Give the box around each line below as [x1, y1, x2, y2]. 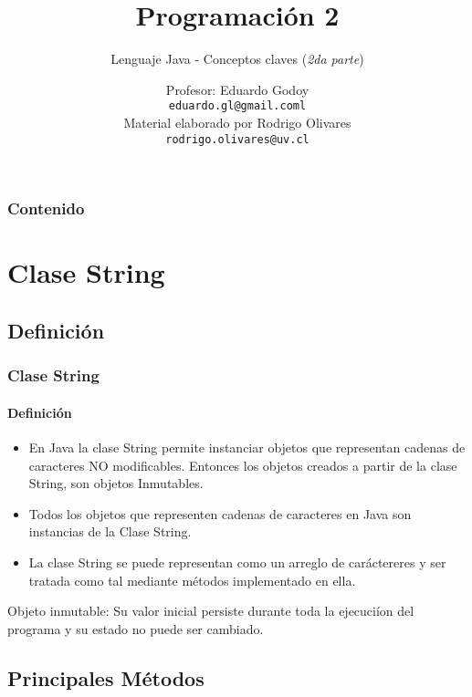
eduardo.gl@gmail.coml [168, 99, 307, 113]
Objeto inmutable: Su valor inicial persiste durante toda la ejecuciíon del [7, 601, 414, 620]
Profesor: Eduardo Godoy [165, 79, 309, 99]
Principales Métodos [7, 663, 205, 692]
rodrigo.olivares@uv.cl [165, 132, 309, 146]
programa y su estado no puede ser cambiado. [7, 619, 264, 638]
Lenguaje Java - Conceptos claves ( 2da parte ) [110, 49, 364, 68]
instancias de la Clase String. [28, 522, 192, 541]
